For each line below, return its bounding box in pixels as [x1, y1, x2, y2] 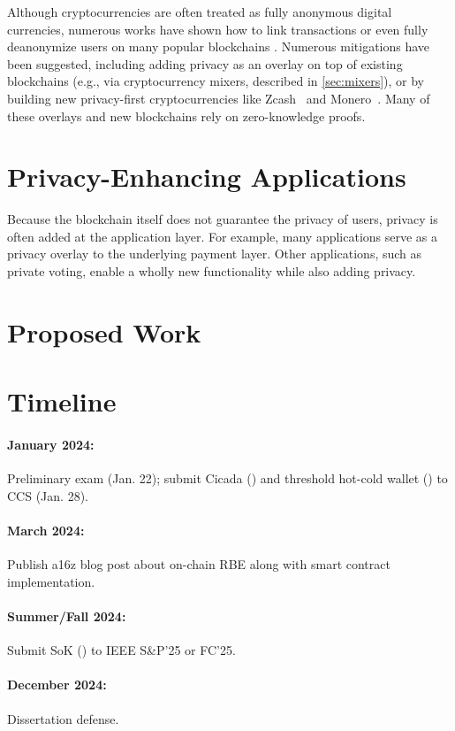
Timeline [7, 383, 117, 419]
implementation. [7, 572, 95, 590]
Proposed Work [7, 313, 201, 350]
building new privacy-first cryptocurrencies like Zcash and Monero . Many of [7, 88, 430, 107]
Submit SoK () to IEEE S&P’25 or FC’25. [7, 641, 236, 659]
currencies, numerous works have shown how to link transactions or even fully [7, 19, 428, 38]
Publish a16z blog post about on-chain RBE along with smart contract [7, 555, 391, 573]
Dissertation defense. [7, 709, 119, 727]
